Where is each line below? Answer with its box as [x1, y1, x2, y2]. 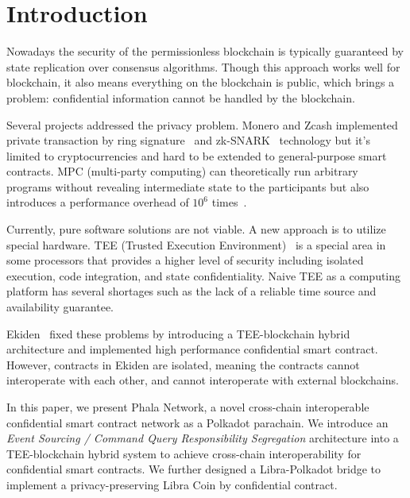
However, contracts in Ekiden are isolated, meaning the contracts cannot [6, 356, 360, 373]
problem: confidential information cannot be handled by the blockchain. [6, 89, 355, 106]
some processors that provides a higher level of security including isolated [6, 252, 364, 268]
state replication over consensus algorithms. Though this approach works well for [6, 58, 400, 75]
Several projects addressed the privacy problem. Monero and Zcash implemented [6, 116, 398, 133]
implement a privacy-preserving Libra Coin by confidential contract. [6, 476, 338, 492]
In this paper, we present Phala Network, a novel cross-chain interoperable [6, 399, 369, 415]
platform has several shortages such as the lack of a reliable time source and [6, 283, 377, 299]
